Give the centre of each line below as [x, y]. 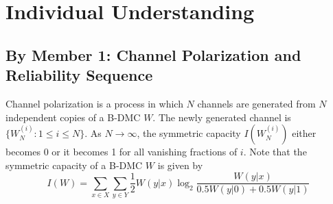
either [304, 133]
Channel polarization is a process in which [94, 103]
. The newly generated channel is [222, 117]
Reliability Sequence [79, 75]
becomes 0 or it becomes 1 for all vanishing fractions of [122, 152]
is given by [180, 165]
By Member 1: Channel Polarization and [153, 54]
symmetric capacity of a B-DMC [74, 165]
